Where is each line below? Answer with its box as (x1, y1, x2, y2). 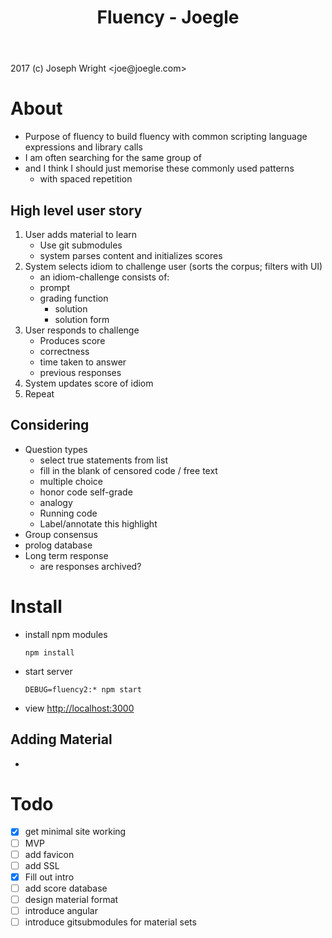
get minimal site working (24, 826, 127, 838)
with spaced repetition (39, 173, 133, 185)
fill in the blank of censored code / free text (39, 464, 218, 476)
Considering (10, 417, 90, 434)
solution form (54, 313, 110, 325)
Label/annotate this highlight (39, 517, 158, 530)
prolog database (24, 539, 93, 551)
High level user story (10, 202, 143, 219)
